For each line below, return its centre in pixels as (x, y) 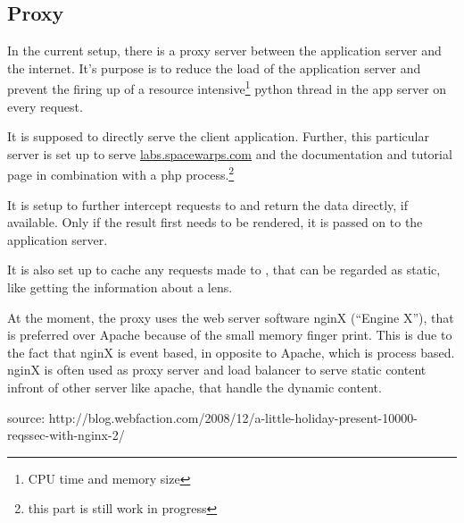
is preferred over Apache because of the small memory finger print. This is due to (230, 335)
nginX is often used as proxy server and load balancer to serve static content (217, 370)
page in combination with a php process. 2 (121, 173)
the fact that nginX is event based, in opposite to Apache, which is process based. (231, 352)
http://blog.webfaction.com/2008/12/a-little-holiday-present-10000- (233, 417)
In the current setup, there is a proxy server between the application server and (224, 51)
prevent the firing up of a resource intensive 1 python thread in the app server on (227, 88)
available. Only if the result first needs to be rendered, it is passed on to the (215, 222)
